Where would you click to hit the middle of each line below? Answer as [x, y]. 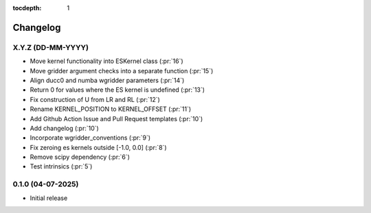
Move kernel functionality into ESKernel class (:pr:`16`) [106, 61]
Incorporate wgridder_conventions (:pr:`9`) [90, 138]
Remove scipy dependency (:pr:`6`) [80, 157]
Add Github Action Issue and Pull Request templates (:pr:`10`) [116, 118]
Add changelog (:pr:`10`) [64, 128]
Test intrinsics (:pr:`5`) [61, 166]
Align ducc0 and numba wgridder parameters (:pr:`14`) [107, 80]
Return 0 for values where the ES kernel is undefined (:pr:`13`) [117, 90]
